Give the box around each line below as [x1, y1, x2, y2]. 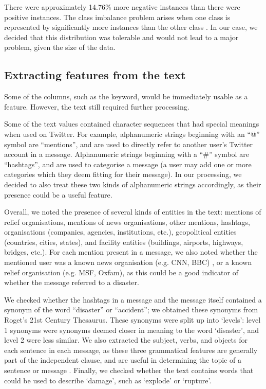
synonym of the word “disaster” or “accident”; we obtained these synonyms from [4, 304, 258, 315]
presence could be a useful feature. [4, 189, 112, 200]
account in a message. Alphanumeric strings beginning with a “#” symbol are [4, 149, 249, 160]
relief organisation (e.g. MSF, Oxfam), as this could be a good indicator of [4, 267, 238, 277]
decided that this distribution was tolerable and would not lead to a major [4, 31, 239, 42]
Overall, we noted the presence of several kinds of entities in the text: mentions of [4, 206, 261, 217]
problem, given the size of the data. [4, 42, 116, 52]
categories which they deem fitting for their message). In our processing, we [4, 169, 242, 180]
